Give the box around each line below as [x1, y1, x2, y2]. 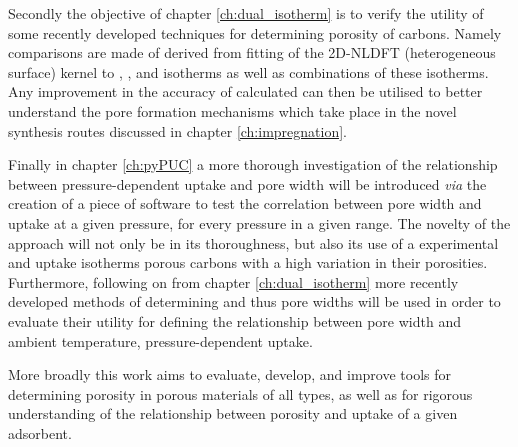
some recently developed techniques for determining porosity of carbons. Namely [8, 22, 502, 43]
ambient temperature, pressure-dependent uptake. [8, 330, 313, 351]
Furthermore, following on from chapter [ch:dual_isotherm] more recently [8, 271, 459, 292]
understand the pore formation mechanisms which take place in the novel [8, 100, 457, 121]
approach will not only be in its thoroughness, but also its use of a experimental [8, 232, 499, 253]
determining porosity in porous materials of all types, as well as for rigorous [8, 383, 473, 404]
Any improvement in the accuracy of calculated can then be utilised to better [8, 81, 483, 102]
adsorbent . [8, 422, 72, 443]
